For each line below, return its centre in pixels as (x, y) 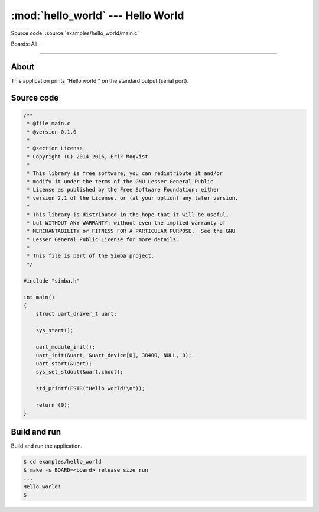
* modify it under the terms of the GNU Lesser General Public (120, 181)
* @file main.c (49, 124)
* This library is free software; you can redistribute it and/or (125, 173)
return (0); (53, 405)
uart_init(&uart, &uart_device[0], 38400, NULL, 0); (114, 355)
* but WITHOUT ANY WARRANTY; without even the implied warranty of (126, 223)
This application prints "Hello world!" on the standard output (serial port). (100, 80)
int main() (39, 297)
